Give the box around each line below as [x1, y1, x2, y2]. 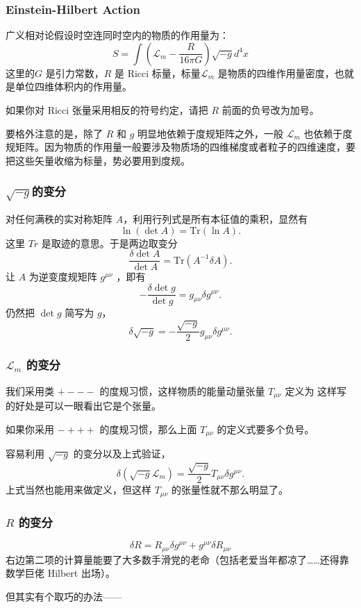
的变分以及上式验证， [73, 446, 171, 461]
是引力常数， [45, 65, 104, 80]
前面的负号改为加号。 [221, 103, 319, 117]
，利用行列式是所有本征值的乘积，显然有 [123, 212, 308, 226]
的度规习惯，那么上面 [99, 421, 197, 436]
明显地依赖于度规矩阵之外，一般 [137, 126, 283, 140]
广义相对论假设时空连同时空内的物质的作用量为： [6, 28, 229, 42]
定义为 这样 [285, 383, 337, 398]
